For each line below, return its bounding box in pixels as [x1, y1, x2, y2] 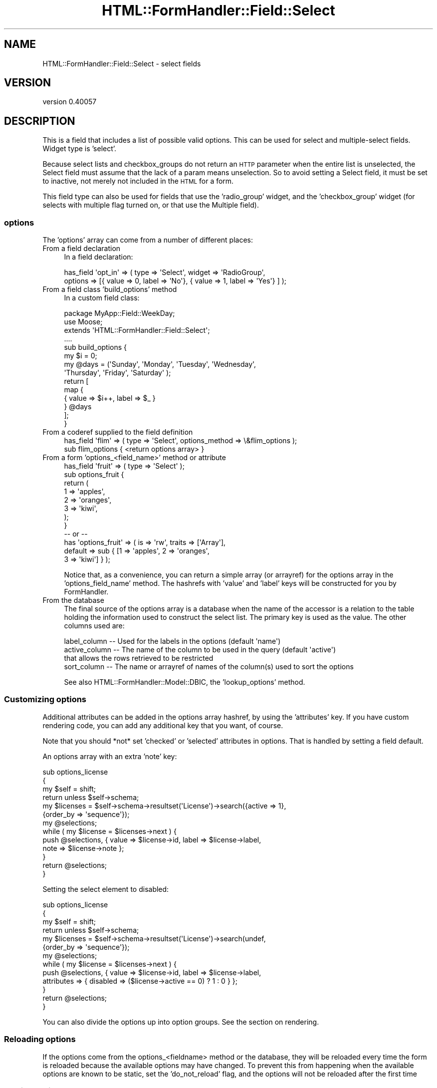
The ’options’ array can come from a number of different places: [42, 236, 253, 245]
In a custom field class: [64, 293, 140, 302]
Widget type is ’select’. [42, 144, 117, 153]
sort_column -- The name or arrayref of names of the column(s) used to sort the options [64, 662, 354, 671]
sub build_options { [64, 343, 127, 352]
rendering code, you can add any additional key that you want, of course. [42, 721, 283, 730]
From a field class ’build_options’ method [42, 285, 177, 294]
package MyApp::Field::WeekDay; [64, 309, 175, 318]
